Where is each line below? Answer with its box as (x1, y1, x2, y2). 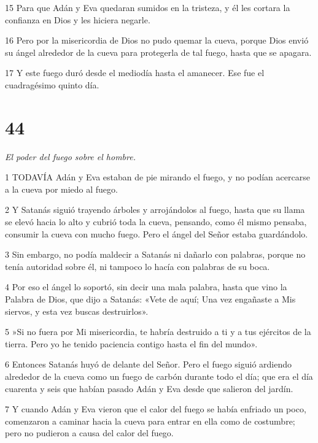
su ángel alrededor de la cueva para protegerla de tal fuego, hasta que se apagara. (5, 45, 312, 58)
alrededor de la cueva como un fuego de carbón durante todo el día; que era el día (5, 370, 313, 382)
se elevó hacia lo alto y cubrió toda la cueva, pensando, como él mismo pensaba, (5, 215, 307, 228)
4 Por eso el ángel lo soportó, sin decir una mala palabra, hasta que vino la (5, 280, 287, 293)
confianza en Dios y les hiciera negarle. (5, 13, 150, 26)
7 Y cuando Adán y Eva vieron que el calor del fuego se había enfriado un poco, (5, 403, 306, 415)
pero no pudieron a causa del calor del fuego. (5, 426, 174, 439)
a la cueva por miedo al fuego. (5, 182, 118, 195)
